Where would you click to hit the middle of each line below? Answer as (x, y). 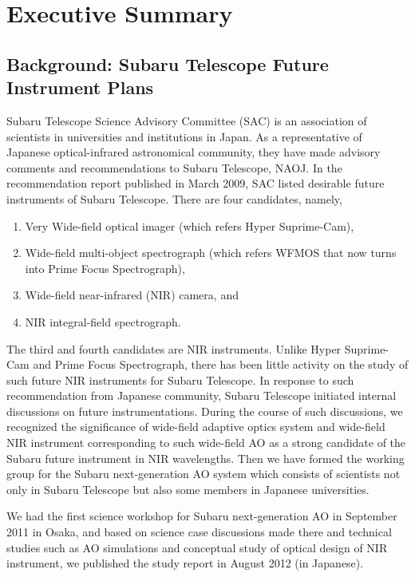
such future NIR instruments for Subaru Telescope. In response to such (180, 379)
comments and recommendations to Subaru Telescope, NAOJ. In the (174, 167)
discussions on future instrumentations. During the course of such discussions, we (205, 411)
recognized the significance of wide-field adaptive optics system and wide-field (196, 427)
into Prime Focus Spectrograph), (105, 268)
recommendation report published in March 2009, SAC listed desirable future (196, 183)
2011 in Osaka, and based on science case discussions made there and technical (199, 532)
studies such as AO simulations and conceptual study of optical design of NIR (197, 547)
